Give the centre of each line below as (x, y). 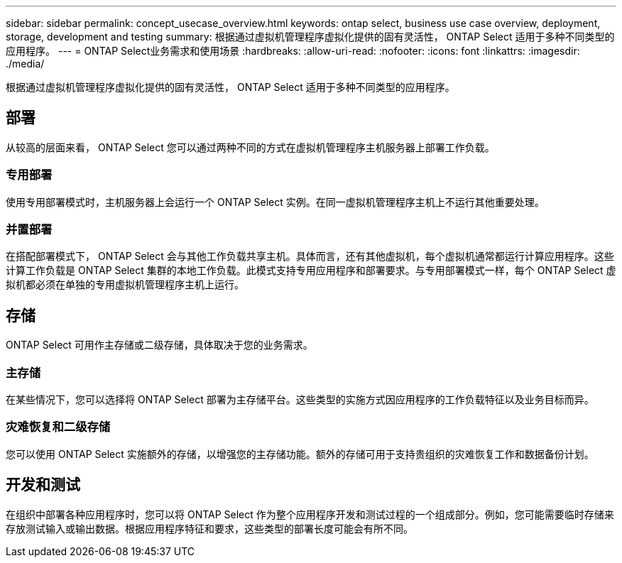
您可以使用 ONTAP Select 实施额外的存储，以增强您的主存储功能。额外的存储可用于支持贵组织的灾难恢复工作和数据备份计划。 (300, 454)
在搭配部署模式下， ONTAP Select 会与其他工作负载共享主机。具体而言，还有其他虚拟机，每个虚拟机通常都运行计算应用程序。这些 (310, 256)
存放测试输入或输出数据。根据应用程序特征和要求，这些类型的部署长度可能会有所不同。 (209, 528)
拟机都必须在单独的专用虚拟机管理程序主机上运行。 (125, 285)
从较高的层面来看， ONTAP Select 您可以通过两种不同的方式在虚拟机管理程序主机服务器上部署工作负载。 (250, 147)
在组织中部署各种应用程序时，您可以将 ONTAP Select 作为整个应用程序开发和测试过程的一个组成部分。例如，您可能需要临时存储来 (310, 514)
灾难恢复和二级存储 (58, 427)
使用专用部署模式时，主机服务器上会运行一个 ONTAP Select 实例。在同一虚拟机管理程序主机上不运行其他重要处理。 (275, 202)
